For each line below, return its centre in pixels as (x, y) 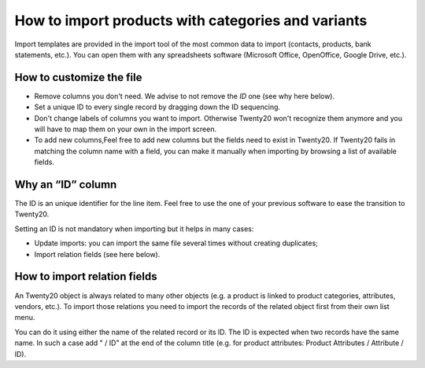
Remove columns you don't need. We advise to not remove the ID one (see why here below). (185, 96)
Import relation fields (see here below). (97, 254)
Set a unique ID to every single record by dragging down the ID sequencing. (157, 107)
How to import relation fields (86, 276)
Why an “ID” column (66, 184)
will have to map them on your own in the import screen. (125, 129)
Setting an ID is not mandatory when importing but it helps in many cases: (134, 229)
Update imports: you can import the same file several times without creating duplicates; (176, 243)
